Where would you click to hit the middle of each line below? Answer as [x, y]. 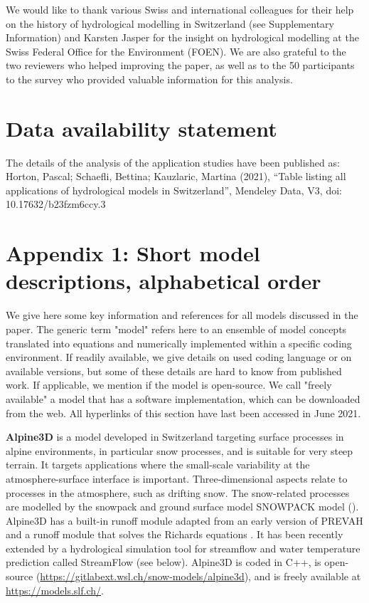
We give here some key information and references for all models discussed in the [182, 315]
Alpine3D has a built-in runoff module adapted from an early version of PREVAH [184, 520]
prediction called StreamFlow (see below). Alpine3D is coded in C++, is [164, 562]
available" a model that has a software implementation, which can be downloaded [183, 398]
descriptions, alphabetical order [164, 281]
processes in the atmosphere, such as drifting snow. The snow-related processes [178, 492]
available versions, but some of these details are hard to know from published [174, 371]
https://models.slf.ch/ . [55, 590]
